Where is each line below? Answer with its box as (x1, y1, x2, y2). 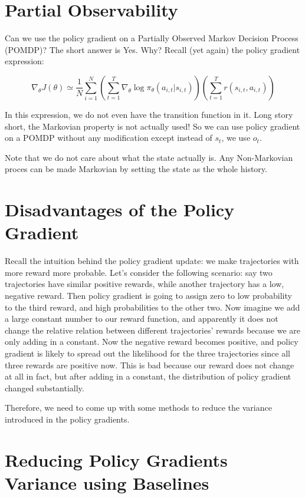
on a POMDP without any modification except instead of (5, 131, 212, 144)
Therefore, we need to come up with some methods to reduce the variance (5, 401, 272, 414)
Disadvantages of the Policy (5, 197, 235, 222)
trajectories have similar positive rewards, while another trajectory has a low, (5, 278, 284, 290)
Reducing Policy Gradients (5, 447, 228, 471)
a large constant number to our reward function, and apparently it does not (5, 312, 278, 325)
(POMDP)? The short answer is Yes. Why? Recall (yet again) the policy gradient (5, 43, 300, 55)
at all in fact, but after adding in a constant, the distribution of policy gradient (5, 370, 291, 382)
